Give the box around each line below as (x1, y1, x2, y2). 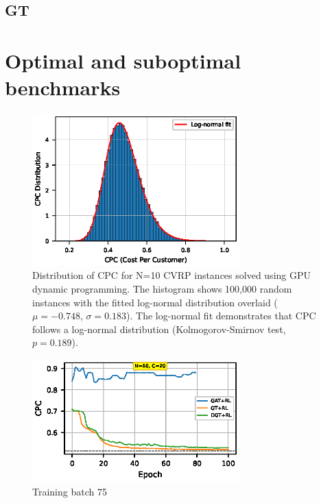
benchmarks (5, 73, 121, 101)
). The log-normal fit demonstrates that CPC (126, 308, 316, 323)
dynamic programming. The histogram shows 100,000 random (32, 282, 292, 296)
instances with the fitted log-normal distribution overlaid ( (32, 295, 278, 309)
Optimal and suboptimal (5, 46, 241, 74)
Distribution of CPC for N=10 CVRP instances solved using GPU (32, 268, 311, 282)
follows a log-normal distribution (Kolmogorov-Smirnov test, (32, 321, 286, 336)
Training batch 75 (32, 484, 107, 498)
